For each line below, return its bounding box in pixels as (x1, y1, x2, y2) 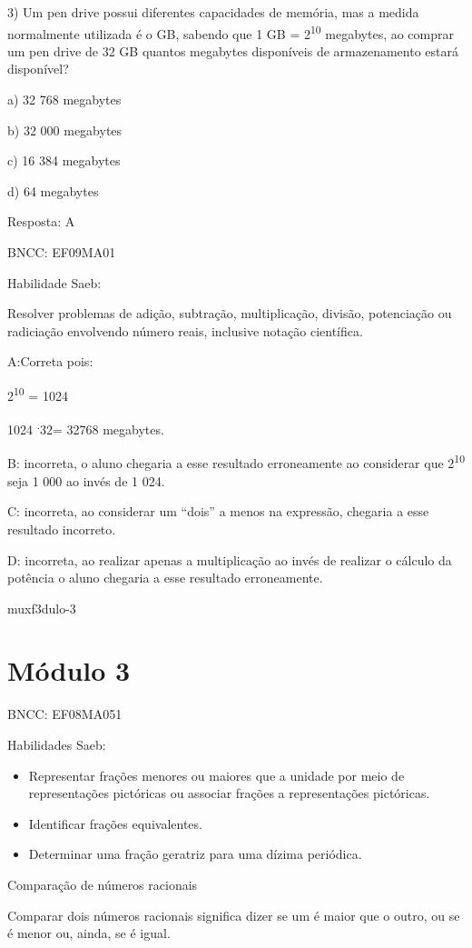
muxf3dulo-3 (7, 598, 76, 617)
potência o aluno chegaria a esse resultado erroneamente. (7, 568, 323, 587)
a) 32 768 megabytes (7, 90, 122, 109)
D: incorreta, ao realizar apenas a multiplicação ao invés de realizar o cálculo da (7, 550, 452, 569)
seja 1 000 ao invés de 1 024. (7, 471, 165, 490)
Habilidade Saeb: (7, 273, 102, 292)
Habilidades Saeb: (7, 735, 106, 753)
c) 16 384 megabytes (7, 151, 121, 170)
